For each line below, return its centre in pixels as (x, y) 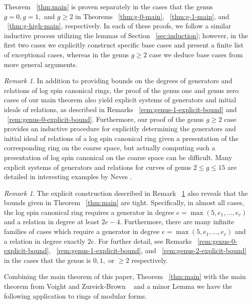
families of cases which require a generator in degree (82, 231)
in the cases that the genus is (47, 260)
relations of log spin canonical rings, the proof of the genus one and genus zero (121, 90)
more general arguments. (41, 64)
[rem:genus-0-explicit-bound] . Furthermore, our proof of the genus (106, 119)
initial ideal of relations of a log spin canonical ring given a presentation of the (121, 138)
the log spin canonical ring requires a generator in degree (89, 212)
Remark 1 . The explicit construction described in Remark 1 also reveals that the (126, 193)
